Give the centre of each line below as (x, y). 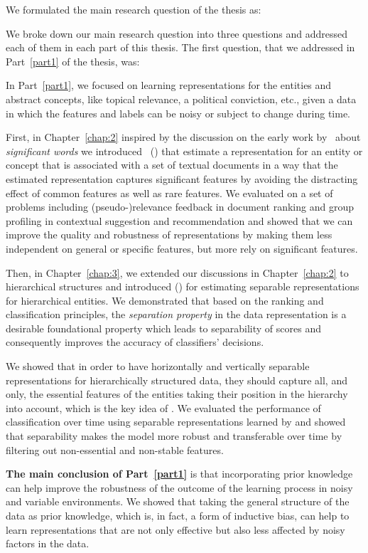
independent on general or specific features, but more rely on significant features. (182, 248)
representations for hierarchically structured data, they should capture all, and (177, 380)
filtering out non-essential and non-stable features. (115, 449)
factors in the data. (48, 543)
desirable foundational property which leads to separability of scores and (163, 328)
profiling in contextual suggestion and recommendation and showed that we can (179, 220)
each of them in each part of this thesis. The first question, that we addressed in (180, 47)
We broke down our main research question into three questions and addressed (177, 33)
